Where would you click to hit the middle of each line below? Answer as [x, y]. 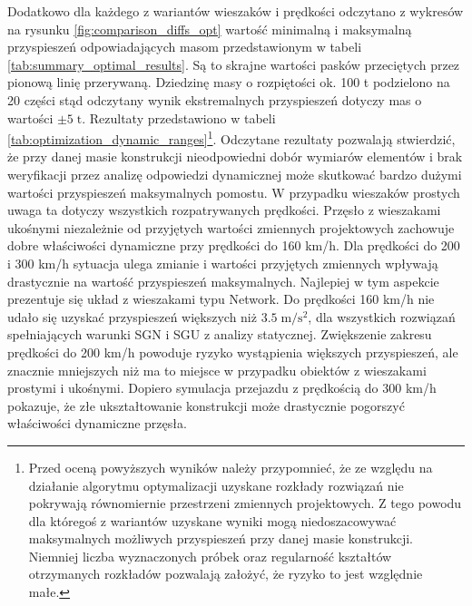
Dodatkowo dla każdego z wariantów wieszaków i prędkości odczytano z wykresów [236, 11]
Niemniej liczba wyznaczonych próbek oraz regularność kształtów [210, 556]
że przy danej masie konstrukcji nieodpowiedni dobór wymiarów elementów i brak [235, 156]
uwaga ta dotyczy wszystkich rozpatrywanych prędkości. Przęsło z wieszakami [224, 210]
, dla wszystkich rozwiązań [382, 316]
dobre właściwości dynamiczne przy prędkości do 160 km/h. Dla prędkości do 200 [234, 245]
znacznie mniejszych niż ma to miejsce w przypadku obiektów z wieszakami [217, 370]
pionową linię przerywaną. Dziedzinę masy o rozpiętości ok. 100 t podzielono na [229, 82]
